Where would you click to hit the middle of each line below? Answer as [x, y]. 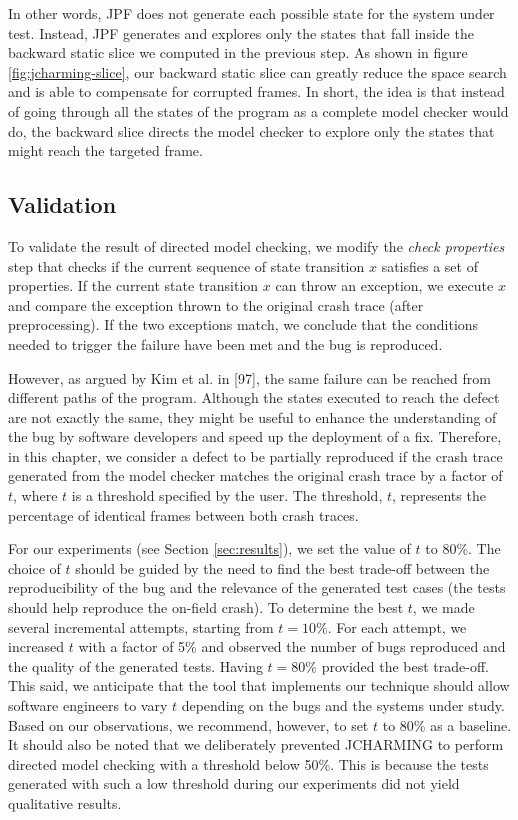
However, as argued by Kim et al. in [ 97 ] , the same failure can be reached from [249, 377]
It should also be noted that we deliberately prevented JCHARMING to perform [256, 744]
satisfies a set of [429, 265]
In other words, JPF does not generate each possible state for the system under [251, 13]
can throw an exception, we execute [384, 285]
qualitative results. [65, 802]
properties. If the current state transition [133, 285]
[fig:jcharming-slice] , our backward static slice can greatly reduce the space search [257, 71]
